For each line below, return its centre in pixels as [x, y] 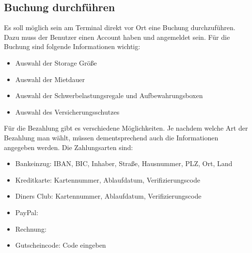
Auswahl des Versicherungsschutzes [67, 111]
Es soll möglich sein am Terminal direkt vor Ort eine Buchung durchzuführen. [120, 27]
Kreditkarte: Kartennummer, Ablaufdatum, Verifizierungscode [108, 179]
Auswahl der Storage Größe [56, 62]
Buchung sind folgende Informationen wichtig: [72, 46]
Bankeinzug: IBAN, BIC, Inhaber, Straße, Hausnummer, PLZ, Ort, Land [124, 163]
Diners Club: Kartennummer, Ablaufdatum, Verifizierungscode [108, 196]
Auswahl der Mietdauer [50, 79]
